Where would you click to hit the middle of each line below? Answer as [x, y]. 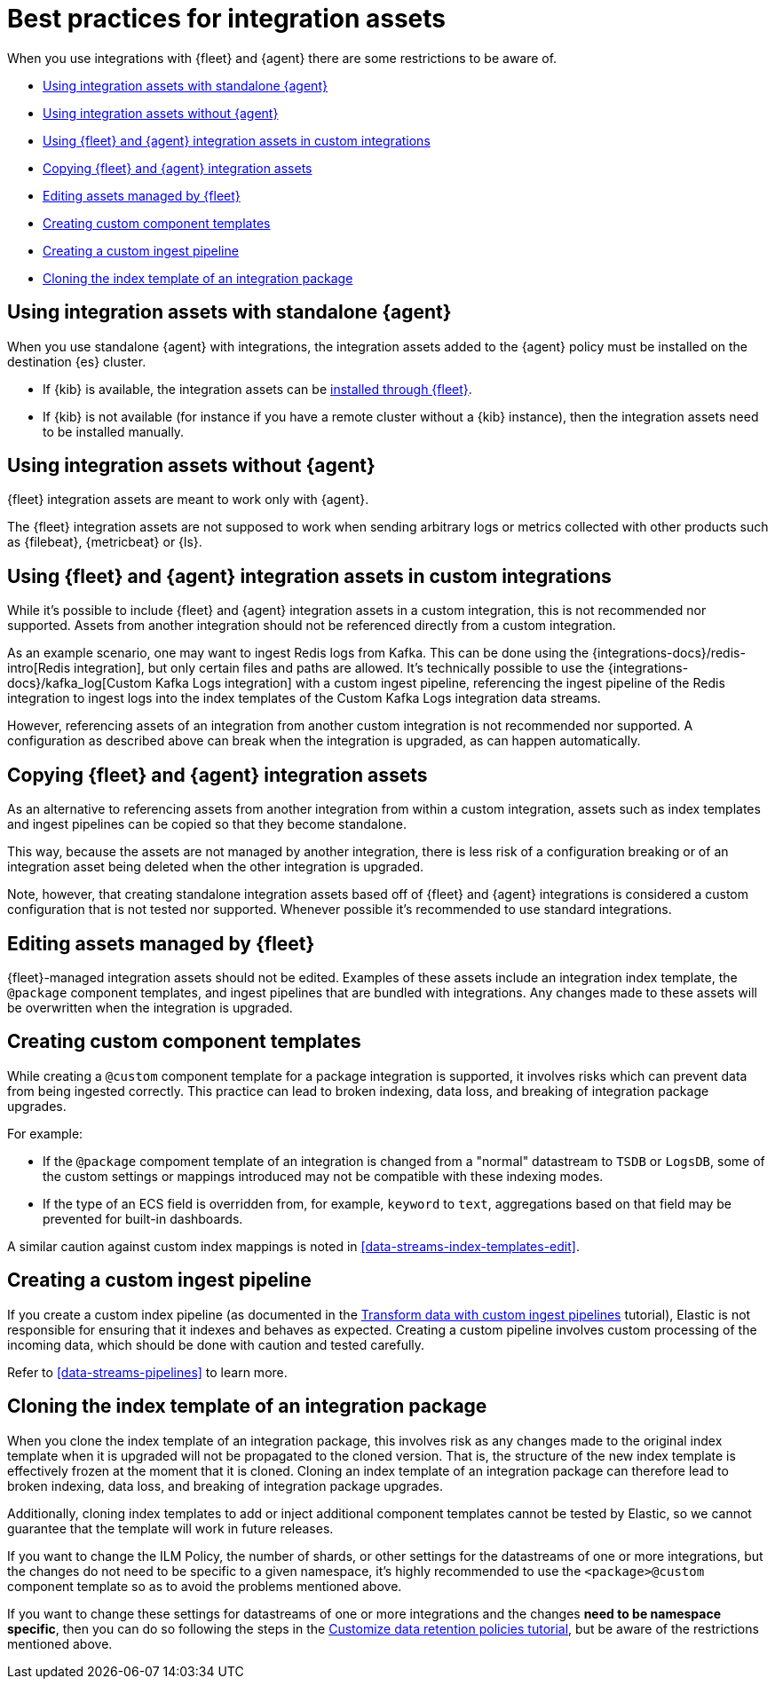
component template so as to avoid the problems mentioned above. [205, 1586]
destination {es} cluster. [77, 361]
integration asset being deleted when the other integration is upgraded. [216, 867]
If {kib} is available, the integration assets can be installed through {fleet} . [257, 389]
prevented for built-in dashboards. [143, 1218]
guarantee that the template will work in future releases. [170, 1528]
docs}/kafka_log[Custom [79, 683]
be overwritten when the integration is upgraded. [150, 1007]
